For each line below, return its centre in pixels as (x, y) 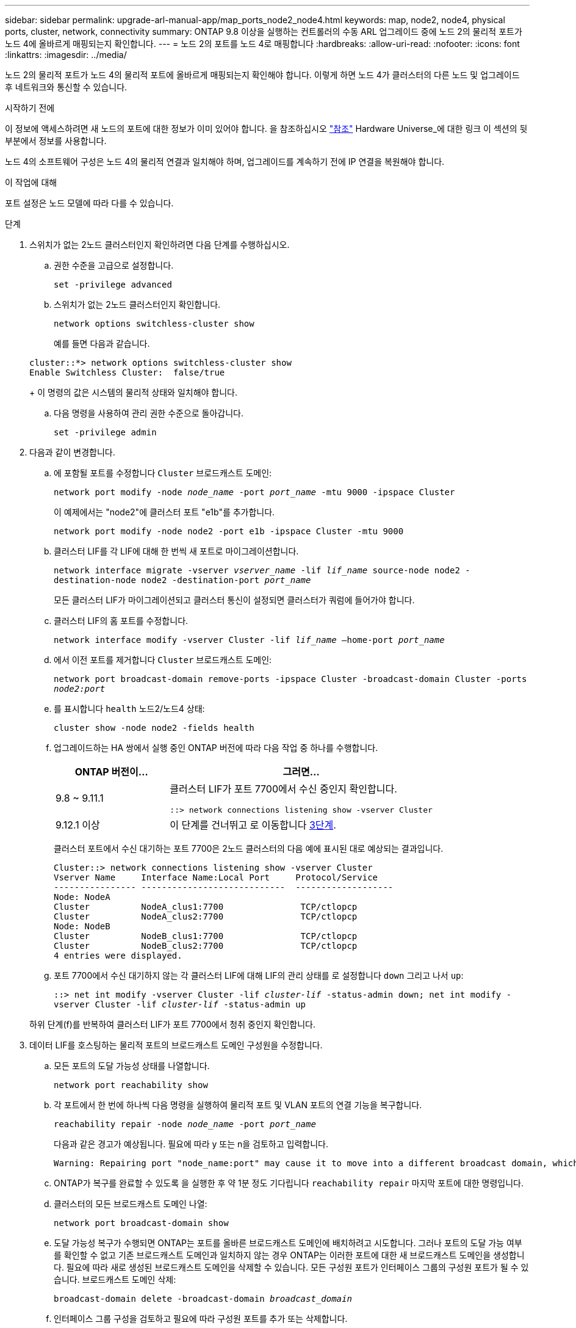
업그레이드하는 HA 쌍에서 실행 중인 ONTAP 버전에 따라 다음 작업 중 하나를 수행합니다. (216, 748)
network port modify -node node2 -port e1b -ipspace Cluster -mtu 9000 (229, 531)
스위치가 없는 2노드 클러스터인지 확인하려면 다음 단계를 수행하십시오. (160, 245)
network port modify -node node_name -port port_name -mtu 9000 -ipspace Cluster (254, 492)
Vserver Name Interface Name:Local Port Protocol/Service (216, 877)
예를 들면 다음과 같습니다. (102, 343)
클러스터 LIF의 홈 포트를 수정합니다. (121, 621)
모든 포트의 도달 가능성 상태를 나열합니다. (132, 1066)
